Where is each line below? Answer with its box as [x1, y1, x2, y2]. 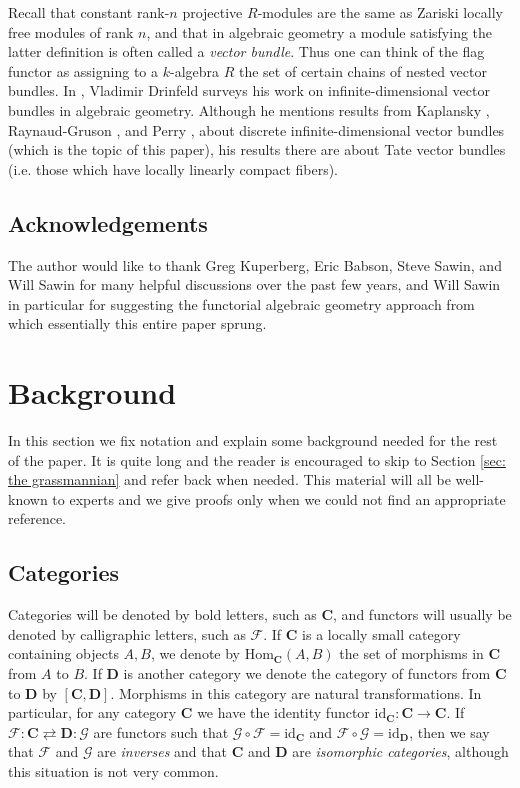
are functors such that [93, 721, 229, 742]
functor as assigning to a [8, 60, 158, 81]
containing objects [8, 643, 119, 664]
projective [182, 2, 243, 22]
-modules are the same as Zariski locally [257, 2, 503, 22]
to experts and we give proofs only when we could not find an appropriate [52, 488, 506, 509]
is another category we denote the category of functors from [123, 663, 491, 683]
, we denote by [150, 643, 241, 664]
